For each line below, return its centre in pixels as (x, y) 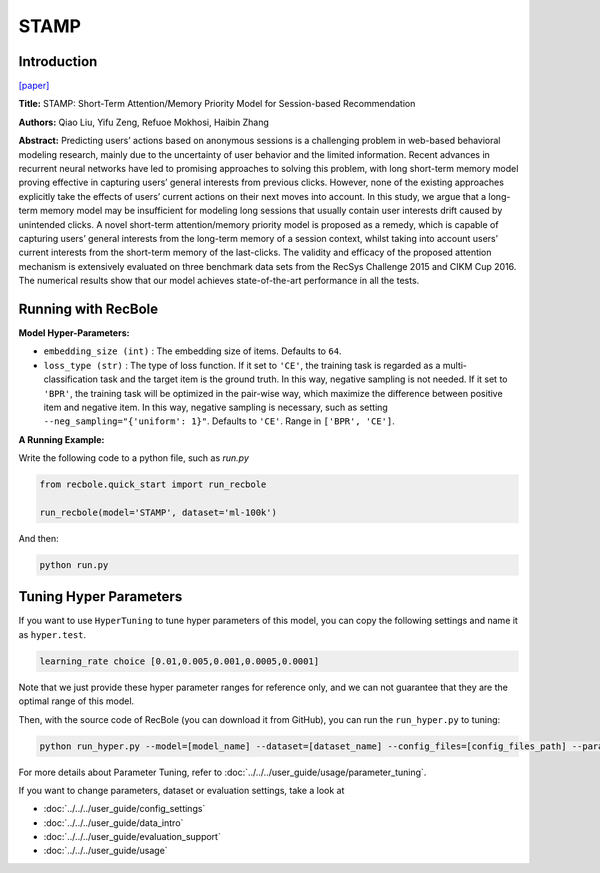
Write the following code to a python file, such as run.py (134, 458)
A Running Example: (61, 439)
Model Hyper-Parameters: (74, 333)
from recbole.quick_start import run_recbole (153, 484)
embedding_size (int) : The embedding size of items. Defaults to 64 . (192, 351)
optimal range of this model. (76, 701)
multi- (455, 365)
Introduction (58, 61)
